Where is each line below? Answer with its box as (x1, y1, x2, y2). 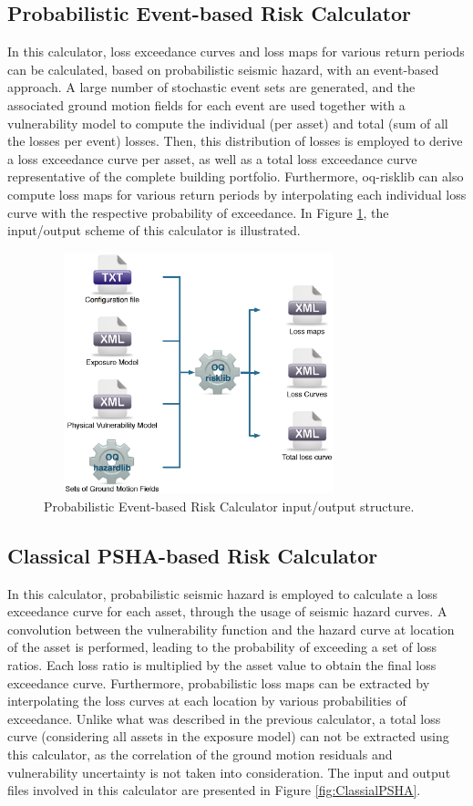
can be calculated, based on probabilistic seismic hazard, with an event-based (7, 59, 439, 78)
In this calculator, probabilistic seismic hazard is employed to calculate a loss (7, 584, 437, 603)
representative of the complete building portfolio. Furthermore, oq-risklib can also (7, 167, 464, 186)
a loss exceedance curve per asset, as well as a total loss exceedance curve (7, 149, 417, 168)
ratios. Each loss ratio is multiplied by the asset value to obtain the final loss (7, 656, 437, 675)
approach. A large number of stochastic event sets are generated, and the (7, 77, 416, 97)
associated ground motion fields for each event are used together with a (7, 95, 406, 114)
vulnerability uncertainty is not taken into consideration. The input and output (7, 762, 451, 781)
